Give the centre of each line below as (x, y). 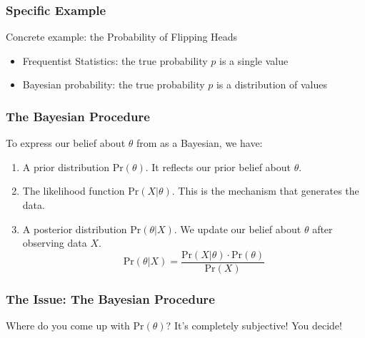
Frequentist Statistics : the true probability (115, 60)
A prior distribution (66, 167)
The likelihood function (74, 191)
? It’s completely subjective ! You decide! (254, 326)
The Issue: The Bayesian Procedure (110, 298)
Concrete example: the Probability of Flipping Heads (122, 37)
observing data (55, 243)
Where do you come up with (68, 326)
